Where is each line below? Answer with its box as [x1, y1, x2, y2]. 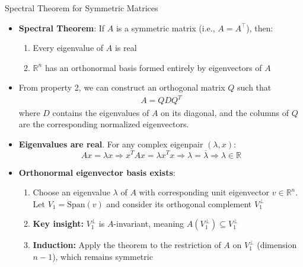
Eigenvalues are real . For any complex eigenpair [18, 137, 203, 150]
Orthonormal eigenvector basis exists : [18, 166, 176, 178]
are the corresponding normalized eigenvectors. [18, 118, 189, 130]
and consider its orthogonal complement [106, 197, 252, 210]
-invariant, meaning [113, 217, 184, 230]
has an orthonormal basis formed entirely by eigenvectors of [44, 61, 262, 73]
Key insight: [33, 217, 84, 230]
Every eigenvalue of [33, 41, 104, 54]
